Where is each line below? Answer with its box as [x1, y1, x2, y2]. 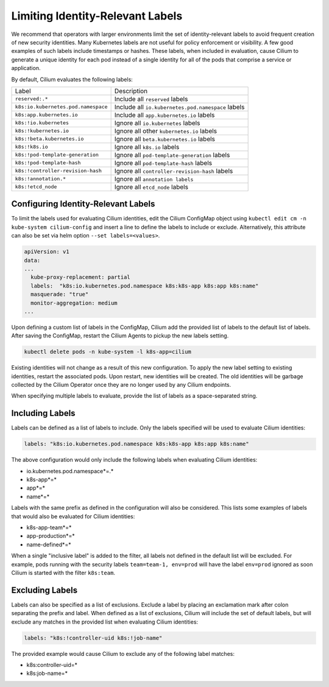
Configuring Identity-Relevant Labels [11, 199, 155, 210]
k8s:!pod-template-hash [15, 160, 81, 166]
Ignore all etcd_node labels [114, 183, 189, 191]
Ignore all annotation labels [114, 174, 194, 183]
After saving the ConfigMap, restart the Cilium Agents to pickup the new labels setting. [11, 332, 229, 339]
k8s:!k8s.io [15, 144, 48, 150]
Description [114, 86, 148, 95]
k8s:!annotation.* [15, 175, 66, 182]
